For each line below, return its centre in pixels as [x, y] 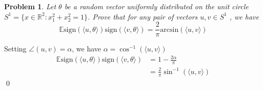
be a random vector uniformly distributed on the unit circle [156, 6]
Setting [15, 49]
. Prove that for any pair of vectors [143, 16]
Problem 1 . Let [30, 6]
